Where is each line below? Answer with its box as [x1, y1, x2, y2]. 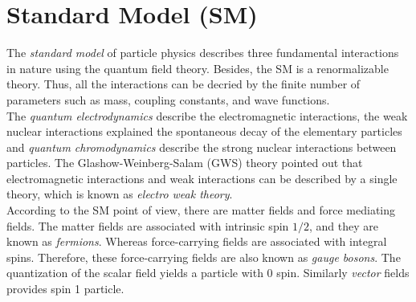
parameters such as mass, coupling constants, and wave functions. [6, 91, 330, 108]
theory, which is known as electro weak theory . [6, 186, 233, 202]
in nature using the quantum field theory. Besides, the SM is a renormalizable [6, 59, 389, 76]
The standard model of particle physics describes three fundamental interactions [6, 44, 399, 61]
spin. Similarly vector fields [276, 264, 410, 281]
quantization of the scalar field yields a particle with [6, 264, 263, 281]
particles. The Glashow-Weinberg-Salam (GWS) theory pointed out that [6, 154, 363, 171]
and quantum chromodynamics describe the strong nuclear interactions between [6, 138, 397, 155]
